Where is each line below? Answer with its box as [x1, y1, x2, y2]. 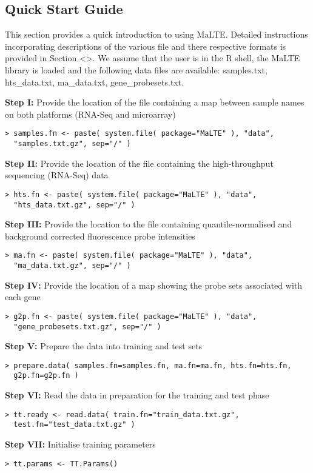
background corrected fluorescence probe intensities [5, 229, 195, 242]
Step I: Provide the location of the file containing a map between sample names [5, 96, 305, 109]
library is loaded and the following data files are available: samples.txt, [5, 63, 268, 76]
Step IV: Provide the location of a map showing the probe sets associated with [5, 278, 302, 291]
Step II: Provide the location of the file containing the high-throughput [5, 156, 274, 169]
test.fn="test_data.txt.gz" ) [13, 420, 135, 429]
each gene [5, 290, 41, 303]
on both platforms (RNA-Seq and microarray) [5, 107, 176, 120]
